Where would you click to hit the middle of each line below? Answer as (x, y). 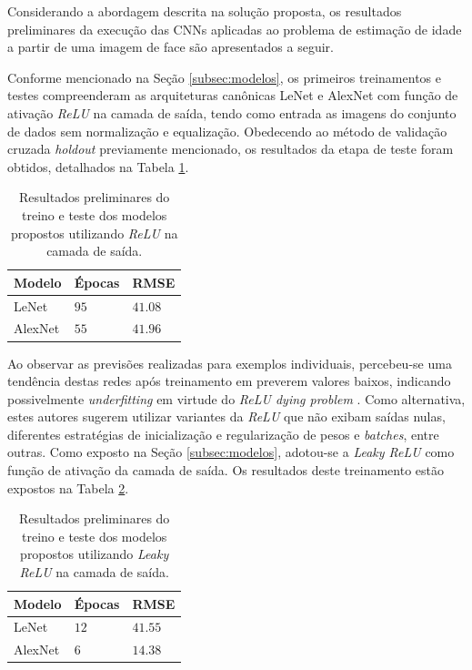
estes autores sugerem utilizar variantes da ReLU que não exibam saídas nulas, (226, 416)
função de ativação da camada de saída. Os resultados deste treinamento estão (226, 470)
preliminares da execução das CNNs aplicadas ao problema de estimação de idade (235, 29)
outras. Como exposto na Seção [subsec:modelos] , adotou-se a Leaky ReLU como (231, 452)
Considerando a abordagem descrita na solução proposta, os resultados (205, 11)
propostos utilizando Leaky (95, 554)
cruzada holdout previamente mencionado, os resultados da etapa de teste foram (231, 149)
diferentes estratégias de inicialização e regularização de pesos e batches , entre (223, 434)
